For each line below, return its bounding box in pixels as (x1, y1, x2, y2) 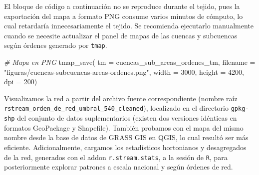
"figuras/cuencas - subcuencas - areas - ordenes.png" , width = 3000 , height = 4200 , (4, 66, 244, 77)
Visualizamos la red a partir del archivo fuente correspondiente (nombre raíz (4, 93, 238, 103)
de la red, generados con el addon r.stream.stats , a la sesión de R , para (4, 152, 228, 162)
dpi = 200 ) (4, 76, 37, 87)
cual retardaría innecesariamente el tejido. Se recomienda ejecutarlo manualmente (4, 20, 254, 31)
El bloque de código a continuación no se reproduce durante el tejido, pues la (4, 1, 240, 11)
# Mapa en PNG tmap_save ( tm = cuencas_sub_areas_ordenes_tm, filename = (4, 57, 256, 67)
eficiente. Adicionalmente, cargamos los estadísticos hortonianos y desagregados (4, 142, 247, 152)
